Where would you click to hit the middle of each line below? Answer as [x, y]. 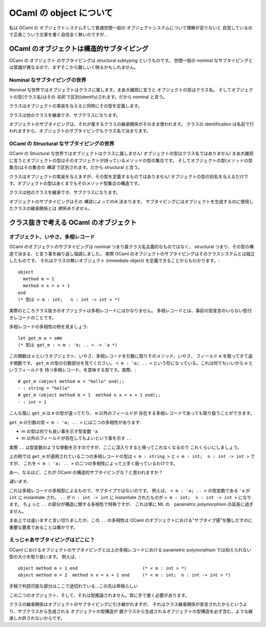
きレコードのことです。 [33, 317]
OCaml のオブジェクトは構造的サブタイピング [79, 49]
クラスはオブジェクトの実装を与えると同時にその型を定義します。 [76, 106]
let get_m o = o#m [40, 338]
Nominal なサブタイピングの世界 [48, 80]
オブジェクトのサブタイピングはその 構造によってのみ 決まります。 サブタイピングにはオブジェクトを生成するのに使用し [131, 201]
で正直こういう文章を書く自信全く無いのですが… [59, 34]
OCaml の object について [61, 13]
